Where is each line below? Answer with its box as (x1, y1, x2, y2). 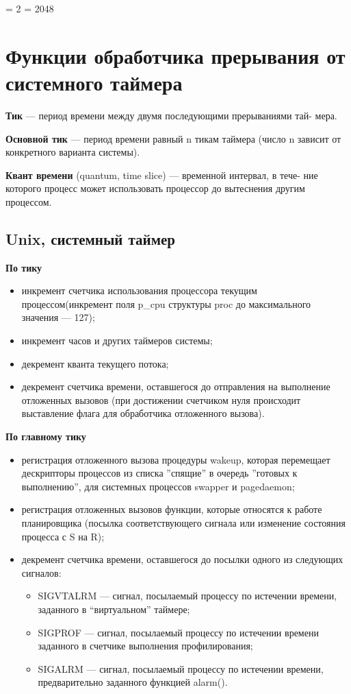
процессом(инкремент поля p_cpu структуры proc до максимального (21, 296, 311, 311)
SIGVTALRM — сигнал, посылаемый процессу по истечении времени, (38, 588, 337, 603)
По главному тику (5, 429, 86, 444)
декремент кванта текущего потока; (21, 356, 169, 370)
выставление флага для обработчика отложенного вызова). (21, 406, 265, 420)
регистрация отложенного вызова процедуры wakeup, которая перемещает (21, 452, 330, 466)
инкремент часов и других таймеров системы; (21, 333, 213, 348)
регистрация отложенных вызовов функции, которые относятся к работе (21, 502, 322, 516)
